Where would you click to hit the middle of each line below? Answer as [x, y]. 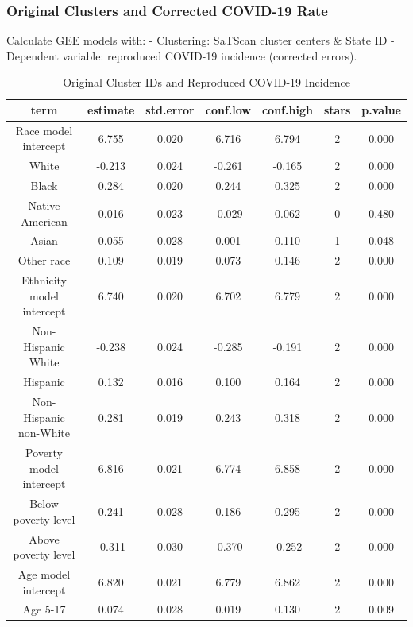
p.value [381, 110]
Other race [44, 260]
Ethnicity [44, 280]
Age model [44, 573]
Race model [44, 130]
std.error [170, 110]
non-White [44, 433]
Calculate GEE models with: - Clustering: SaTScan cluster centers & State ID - [201, 40]
